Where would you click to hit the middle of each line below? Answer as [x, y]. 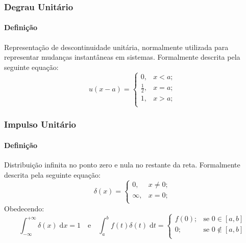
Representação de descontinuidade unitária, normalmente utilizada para [116, 47]
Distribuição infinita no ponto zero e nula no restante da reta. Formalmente [122, 165]
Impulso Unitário [40, 124]
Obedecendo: [24, 208]
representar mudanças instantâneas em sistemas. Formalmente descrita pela [122, 57]
